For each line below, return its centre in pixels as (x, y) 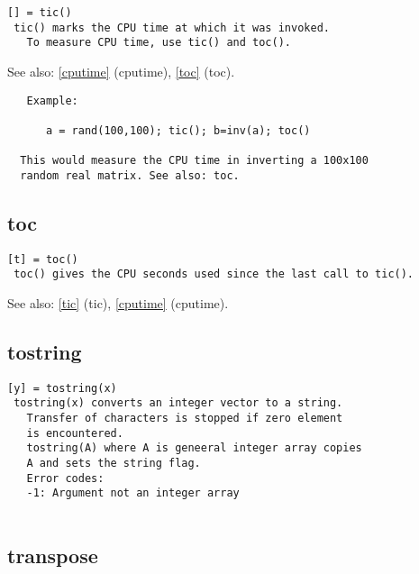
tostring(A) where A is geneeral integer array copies (194, 448)
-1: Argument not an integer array (133, 493)
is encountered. (75, 433)
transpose (53, 556)
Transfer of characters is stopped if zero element (185, 419)
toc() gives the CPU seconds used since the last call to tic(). (214, 274)
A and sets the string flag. (114, 464)
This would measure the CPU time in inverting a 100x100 (194, 161)
